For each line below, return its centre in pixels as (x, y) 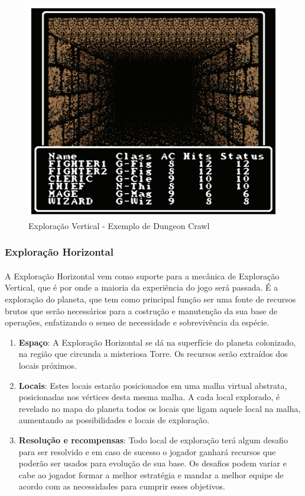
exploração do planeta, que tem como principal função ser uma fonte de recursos (150, 299)
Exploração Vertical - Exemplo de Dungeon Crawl (119, 225)
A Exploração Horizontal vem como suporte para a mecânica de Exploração (142, 276)
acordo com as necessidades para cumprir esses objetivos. (122, 486)
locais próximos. (48, 365)
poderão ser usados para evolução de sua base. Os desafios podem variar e (152, 463)
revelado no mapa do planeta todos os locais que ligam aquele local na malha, (160, 408)
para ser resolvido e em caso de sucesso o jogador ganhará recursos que (147, 451)
